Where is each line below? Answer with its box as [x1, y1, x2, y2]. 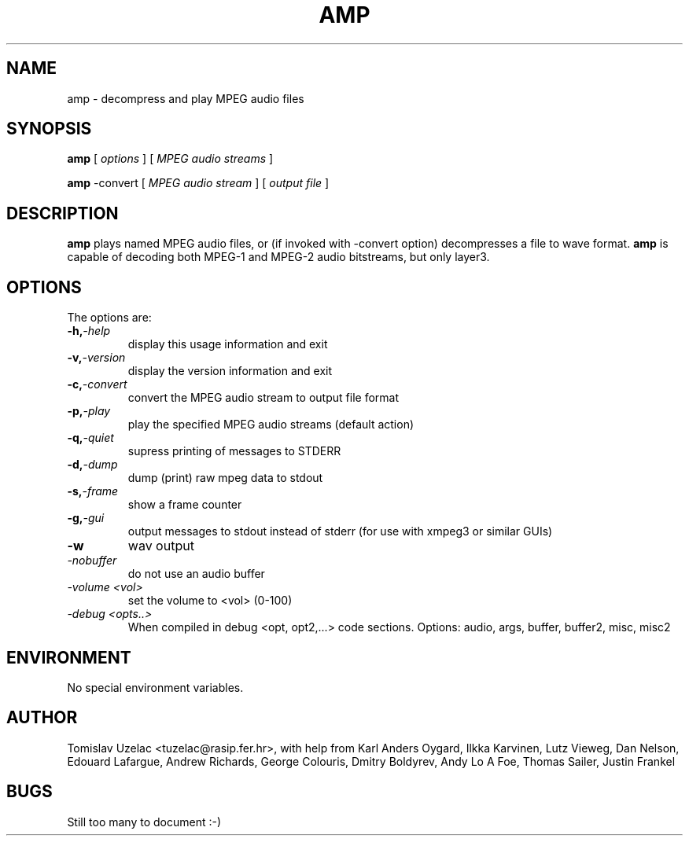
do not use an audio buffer [127, 567, 265, 581]
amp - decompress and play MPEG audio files [67, 91, 304, 105]
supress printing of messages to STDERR [127, 444, 341, 458]
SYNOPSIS [6, 119, 92, 139]
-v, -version [67, 351, 126, 365]
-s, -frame [67, 484, 119, 498]
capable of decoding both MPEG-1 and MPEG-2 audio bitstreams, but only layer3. [67, 250, 490, 264]
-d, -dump [67, 458, 118, 472]
